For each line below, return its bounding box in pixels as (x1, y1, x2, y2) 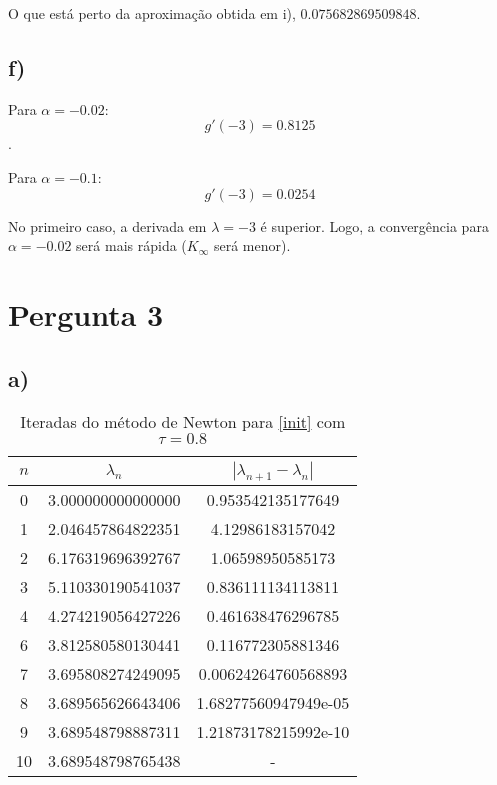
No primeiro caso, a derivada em (8, 215, 207, 236)
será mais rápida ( (76, 235, 187, 256)
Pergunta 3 (8, 293, 164, 334)
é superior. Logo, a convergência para (260, 215, 489, 236)
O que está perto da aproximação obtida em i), (8, 3, 296, 23)
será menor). (213, 235, 291, 256)
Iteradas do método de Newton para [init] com (20, 410, 346, 434)
